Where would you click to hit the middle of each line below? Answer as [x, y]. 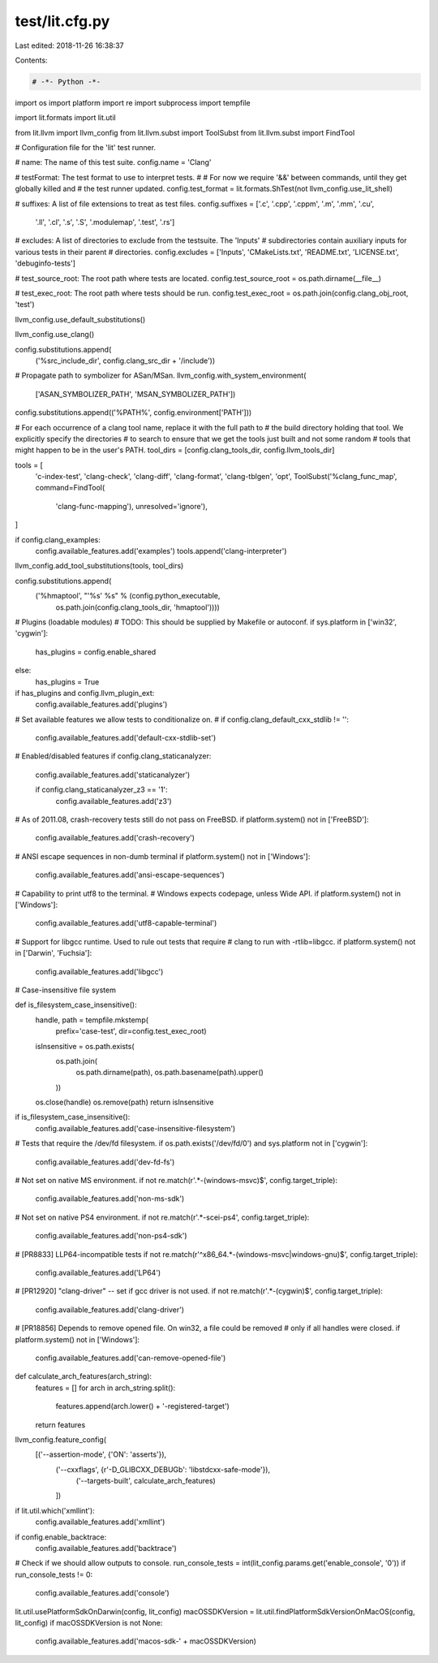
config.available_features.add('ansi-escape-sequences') [130, 875]
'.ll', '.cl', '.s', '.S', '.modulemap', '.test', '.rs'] [105, 222]
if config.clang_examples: [58, 539]
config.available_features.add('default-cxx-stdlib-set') [126, 738]
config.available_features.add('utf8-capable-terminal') [126, 923]
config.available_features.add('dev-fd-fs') [105, 1162]
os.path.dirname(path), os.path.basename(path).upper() [170, 1073]
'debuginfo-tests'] [45, 263]
